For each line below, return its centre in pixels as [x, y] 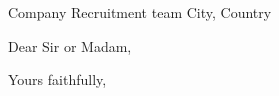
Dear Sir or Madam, [70, 45]
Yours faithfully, [57, 79]
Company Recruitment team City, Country [140, 12]
